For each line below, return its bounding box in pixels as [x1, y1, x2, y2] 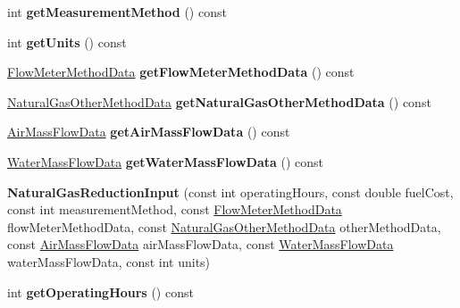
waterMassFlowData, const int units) [7, 252, 211, 271]
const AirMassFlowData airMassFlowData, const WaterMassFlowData [7, 235, 394, 254]
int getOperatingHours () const [7, 282, 194, 301]
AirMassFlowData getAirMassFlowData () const [7, 122, 290, 141]
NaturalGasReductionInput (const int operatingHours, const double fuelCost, [7, 182, 454, 201]
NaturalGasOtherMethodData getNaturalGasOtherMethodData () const [7, 92, 431, 111]
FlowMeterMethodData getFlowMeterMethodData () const [7, 62, 355, 81]
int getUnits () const [7, 32, 127, 51]
